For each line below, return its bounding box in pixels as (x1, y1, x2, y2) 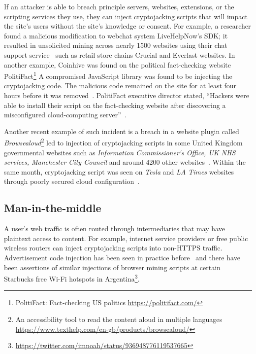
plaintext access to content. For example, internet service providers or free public (4, 233, 248, 243)
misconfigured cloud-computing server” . (4, 109, 127, 120)
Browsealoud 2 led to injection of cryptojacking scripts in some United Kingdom (4, 136, 243, 148)
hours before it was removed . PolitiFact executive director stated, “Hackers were (4, 90, 249, 100)
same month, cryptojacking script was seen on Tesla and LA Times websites (4, 166, 234, 177)
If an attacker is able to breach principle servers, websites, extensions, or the (4, 1, 234, 11)
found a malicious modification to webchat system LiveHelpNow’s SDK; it (4, 30, 228, 40)
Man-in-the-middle (4, 200, 101, 215)
